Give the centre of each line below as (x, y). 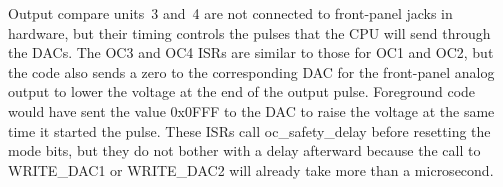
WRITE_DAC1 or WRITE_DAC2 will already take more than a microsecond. (251, 169)
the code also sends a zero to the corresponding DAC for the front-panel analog (251, 71)
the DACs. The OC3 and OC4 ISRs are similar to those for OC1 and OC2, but (251, 52)
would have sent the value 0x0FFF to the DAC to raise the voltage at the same (251, 110)
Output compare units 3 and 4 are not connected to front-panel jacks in (230, 13)
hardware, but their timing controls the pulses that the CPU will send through (249, 32)
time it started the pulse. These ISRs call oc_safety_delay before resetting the (249, 130)
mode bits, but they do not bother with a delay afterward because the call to (244, 150)
